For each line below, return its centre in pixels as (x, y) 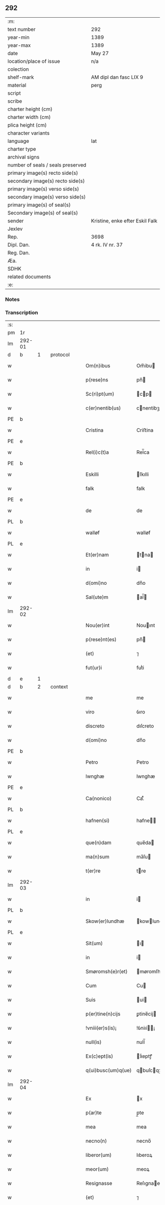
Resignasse (99, 1183)
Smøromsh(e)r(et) (107, 972)
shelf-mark (21, 77)
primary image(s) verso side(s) (43, 189)
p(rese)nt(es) (101, 639)
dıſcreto (145, 726)
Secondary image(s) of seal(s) (43, 213)
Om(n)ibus (98, 366)
